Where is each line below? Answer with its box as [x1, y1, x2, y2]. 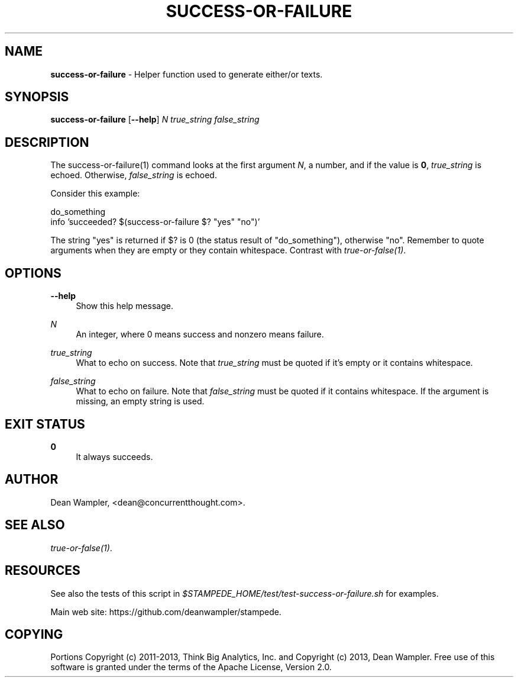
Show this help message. [76, 301, 173, 311]
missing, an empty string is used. [76, 396, 205, 407]
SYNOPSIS [5, 89, 69, 105]
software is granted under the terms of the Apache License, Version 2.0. [50, 662, 332, 673]
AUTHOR [5, 472, 59, 487]
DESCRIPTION [5, 134, 89, 150]
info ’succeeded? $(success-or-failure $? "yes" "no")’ [50, 217, 260, 227]
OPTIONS [5, 265, 61, 281]
